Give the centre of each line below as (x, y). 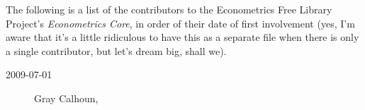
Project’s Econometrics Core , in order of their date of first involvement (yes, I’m (180, 23)
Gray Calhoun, (66, 98)
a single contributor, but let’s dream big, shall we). (116, 50)
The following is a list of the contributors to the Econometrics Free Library (169, 9)
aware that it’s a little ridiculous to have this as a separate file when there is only (182, 37)
